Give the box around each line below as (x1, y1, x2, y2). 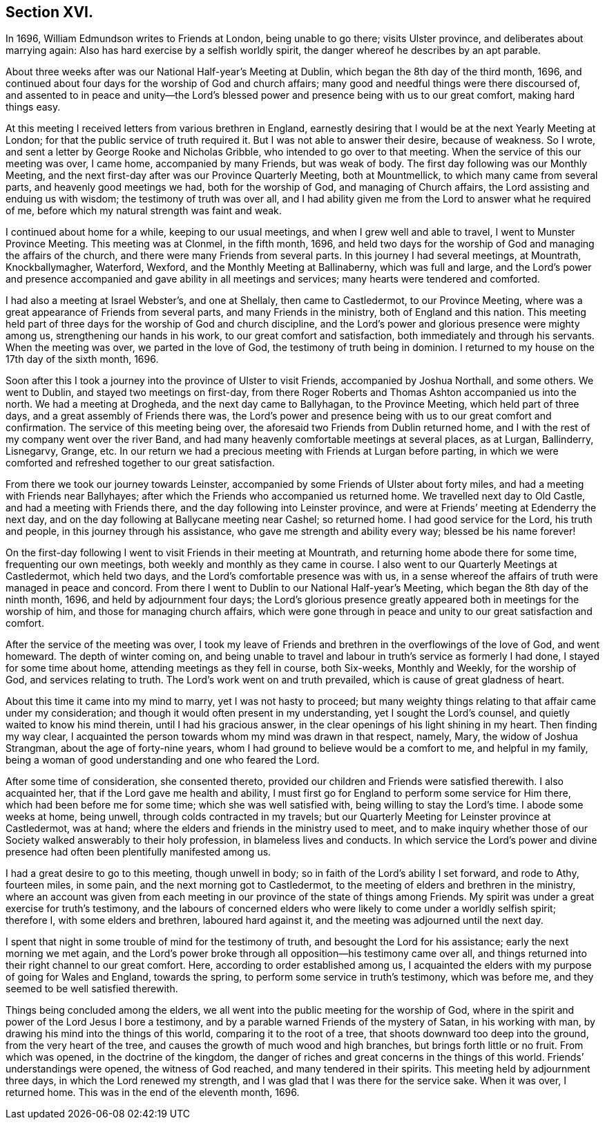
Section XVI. (6, 3, 94, 21)
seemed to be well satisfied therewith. (6, 983, 178, 995)
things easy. (6, 101, 61, 113)
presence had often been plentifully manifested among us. (6, 846, 271, 858)
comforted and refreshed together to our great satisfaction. (6, 457, 275, 469)
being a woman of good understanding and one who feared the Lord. (6, 754, 320, 766)
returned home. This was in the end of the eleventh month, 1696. (6, 1086, 300, 1099)
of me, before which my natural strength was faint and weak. (6, 205, 282, 217)
